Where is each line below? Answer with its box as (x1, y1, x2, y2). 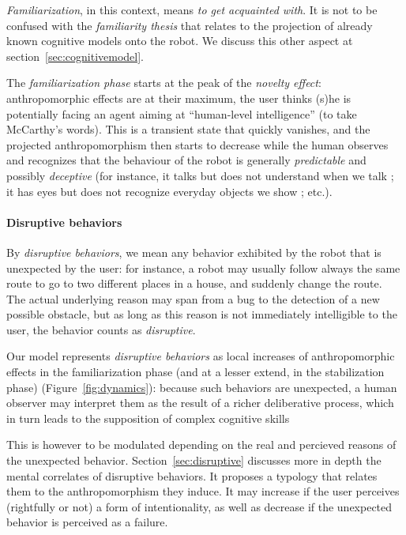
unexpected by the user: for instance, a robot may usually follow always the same (6, 259, 400, 276)
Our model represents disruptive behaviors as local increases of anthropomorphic (6, 348, 395, 364)
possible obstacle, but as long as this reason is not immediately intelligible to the (6, 306, 397, 322)
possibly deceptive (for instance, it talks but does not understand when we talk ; (6, 167, 394, 183)
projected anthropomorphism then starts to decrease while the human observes (6, 136, 389, 153)
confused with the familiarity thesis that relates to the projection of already (6, 17, 373, 33)
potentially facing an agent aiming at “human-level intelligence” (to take (6, 105, 357, 122)
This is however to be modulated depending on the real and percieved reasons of (6, 436, 397, 453)
